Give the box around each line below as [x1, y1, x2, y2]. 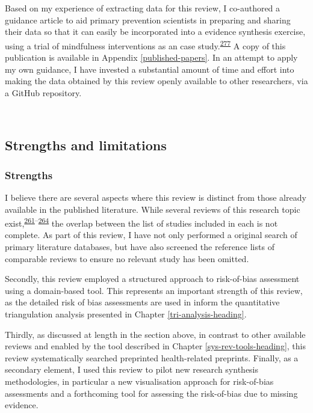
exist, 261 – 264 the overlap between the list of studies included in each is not [5, 215, 278, 229]
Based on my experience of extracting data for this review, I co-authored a [5, 2, 280, 14]
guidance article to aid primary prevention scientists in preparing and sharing [5, 13, 291, 26]
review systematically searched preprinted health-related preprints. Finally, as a [5, 351, 299, 364]
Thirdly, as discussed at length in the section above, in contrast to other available [5, 328, 306, 340]
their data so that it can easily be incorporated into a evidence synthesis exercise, [5, 25, 306, 38]
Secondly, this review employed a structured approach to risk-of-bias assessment [5, 272, 300, 285]
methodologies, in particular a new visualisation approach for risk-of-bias [5, 375, 274, 387]
